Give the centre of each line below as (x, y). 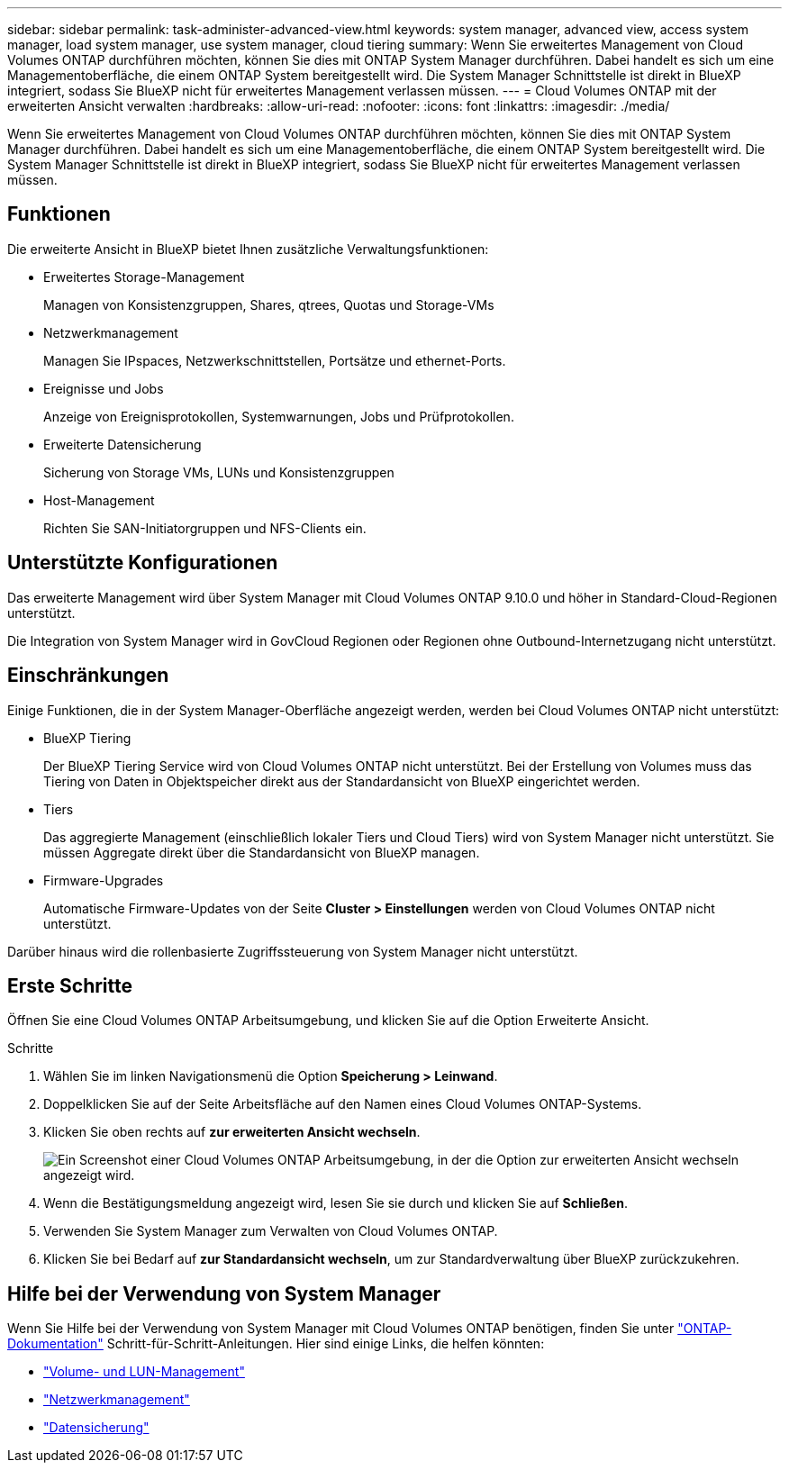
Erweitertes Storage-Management (144, 277)
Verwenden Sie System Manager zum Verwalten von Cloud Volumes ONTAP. (271, 1231)
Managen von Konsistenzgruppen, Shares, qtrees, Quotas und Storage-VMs (269, 304)
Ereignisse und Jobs (104, 388)
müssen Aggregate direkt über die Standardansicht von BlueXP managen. (262, 852)
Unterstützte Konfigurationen (143, 563)
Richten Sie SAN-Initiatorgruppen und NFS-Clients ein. (205, 528)
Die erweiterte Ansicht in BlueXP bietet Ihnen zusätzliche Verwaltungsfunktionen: (248, 249)
